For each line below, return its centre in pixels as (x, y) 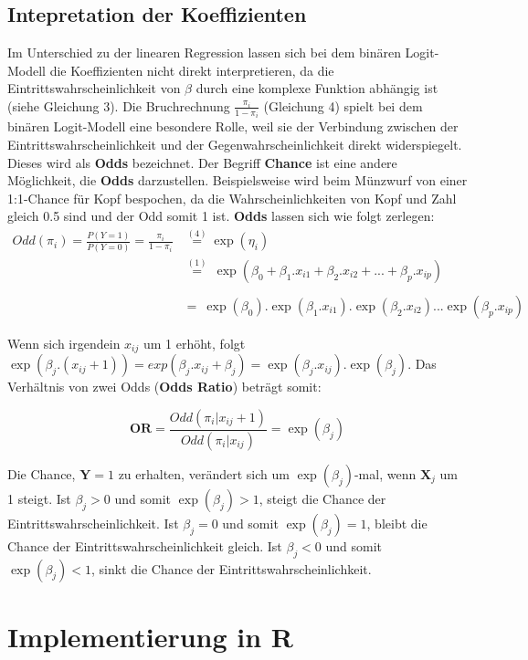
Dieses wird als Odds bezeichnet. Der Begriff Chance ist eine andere (202, 162)
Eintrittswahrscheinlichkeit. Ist (93, 523)
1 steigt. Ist (39, 498)
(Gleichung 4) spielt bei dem (343, 105)
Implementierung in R (150, 636)
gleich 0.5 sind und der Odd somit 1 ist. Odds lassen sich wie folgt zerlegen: (221, 216)
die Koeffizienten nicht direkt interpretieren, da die (192, 70)
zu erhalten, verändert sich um (204, 473)
